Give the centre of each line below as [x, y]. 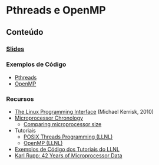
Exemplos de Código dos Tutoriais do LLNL [67, 149]
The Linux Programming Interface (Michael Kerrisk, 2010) [84, 112]
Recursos [20, 99]
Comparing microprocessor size [62, 124]
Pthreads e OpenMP [56, 10]
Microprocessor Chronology [49, 118]
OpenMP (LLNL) [43, 143]
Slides [15, 49]
